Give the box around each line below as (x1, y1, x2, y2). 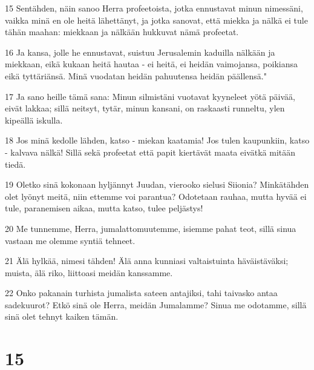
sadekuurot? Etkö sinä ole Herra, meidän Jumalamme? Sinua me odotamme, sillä (5, 298, 307, 311)
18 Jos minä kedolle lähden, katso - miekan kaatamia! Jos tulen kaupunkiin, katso (5, 134, 310, 147)
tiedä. (5, 157, 26, 170)
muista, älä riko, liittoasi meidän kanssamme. (5, 266, 173, 279)
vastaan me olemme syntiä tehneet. (5, 234, 136, 246)
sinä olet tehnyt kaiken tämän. (5, 310, 119, 323)
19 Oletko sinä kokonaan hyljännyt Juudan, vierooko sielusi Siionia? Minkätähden (5, 178, 309, 191)
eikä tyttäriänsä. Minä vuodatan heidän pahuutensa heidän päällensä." (5, 69, 267, 82)
